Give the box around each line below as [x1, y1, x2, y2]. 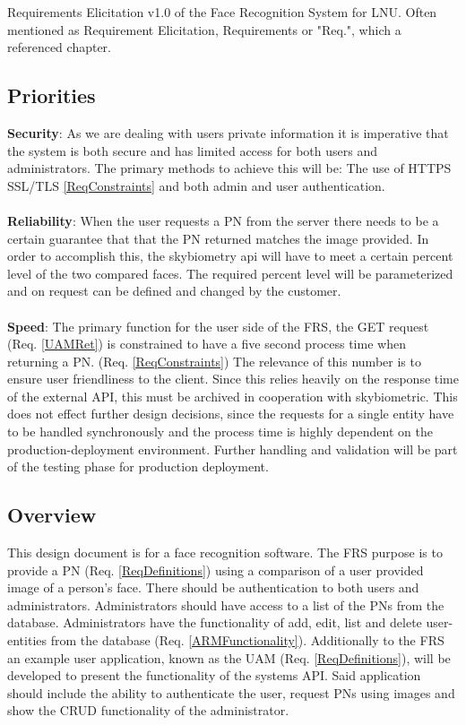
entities [7, 631, 47, 650]
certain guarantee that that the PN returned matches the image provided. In [7, 229, 429, 247]
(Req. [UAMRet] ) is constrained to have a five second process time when [7, 334, 406, 353]
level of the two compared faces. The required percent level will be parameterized [7, 263, 453, 282]
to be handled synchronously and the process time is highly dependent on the [7, 422, 433, 441]
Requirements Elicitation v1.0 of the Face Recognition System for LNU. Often [7, 3, 437, 21]
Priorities [7, 82, 96, 109]
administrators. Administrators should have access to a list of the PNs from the [7, 595, 444, 614]
